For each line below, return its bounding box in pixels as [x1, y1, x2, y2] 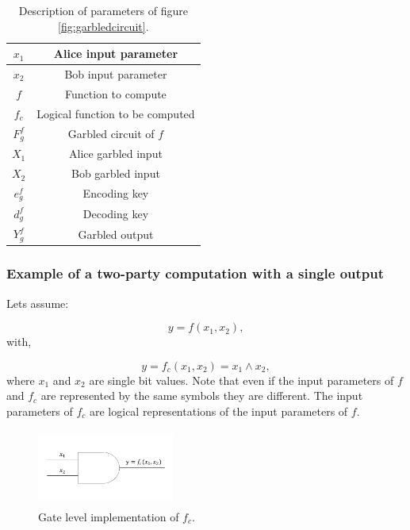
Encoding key [82, 185, 149, 202]
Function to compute [65, 85, 167, 102]
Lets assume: [6, 294, 69, 311]
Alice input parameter [53, 45, 178, 62]
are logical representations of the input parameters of [90, 402, 348, 419]
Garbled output [78, 225, 154, 242]
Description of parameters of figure [18, 2, 188, 18]
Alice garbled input [68, 145, 163, 162]
